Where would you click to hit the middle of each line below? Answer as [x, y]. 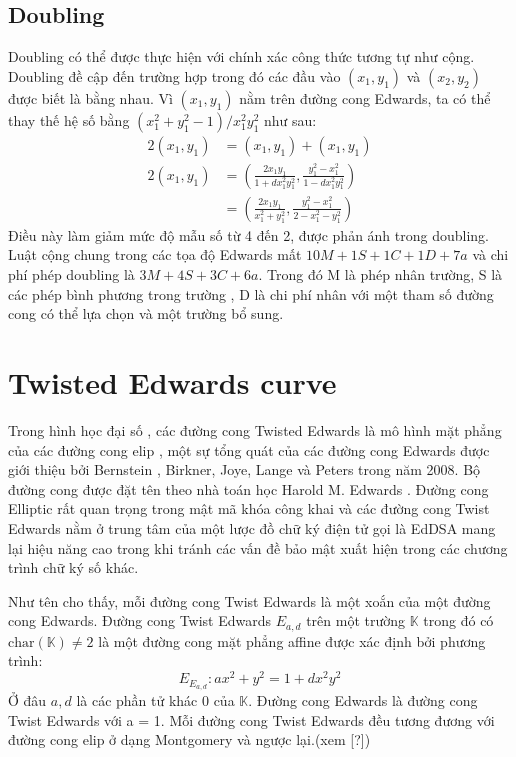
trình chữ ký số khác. [73, 567]
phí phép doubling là [71, 274]
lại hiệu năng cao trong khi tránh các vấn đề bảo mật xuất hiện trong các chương [258, 547]
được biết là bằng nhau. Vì [90, 97]
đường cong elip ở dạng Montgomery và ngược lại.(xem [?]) [189, 739]
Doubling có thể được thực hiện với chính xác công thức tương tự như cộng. [241, 56]
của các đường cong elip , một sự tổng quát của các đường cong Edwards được [249, 449]
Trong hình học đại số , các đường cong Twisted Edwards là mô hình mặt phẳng [255, 429]
